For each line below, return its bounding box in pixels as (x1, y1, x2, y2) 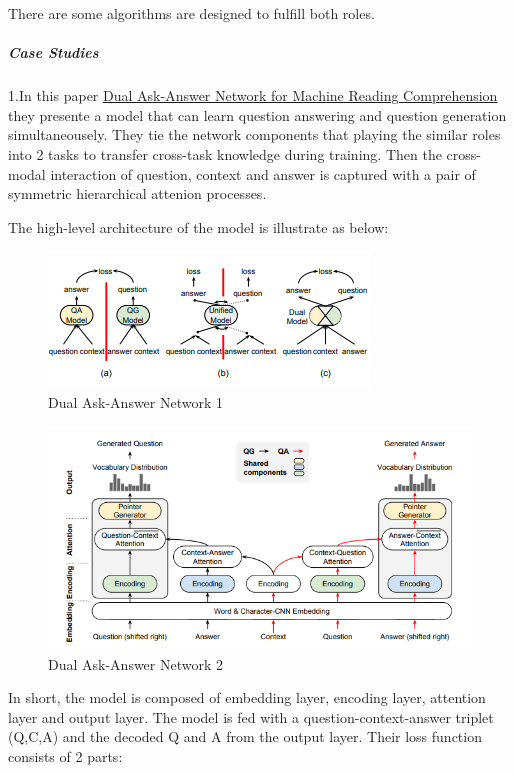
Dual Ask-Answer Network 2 (48, 653, 224, 674)
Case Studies (8, 42, 99, 63)
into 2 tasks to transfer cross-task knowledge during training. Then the (8, 143, 442, 164)
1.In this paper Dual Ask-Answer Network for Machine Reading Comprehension (8, 85, 498, 106)
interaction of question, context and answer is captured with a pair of (50, 163, 476, 184)
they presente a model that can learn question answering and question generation (8, 104, 507, 125)
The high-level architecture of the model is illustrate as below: (8, 216, 389, 237)
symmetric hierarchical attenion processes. (8, 183, 267, 204)
